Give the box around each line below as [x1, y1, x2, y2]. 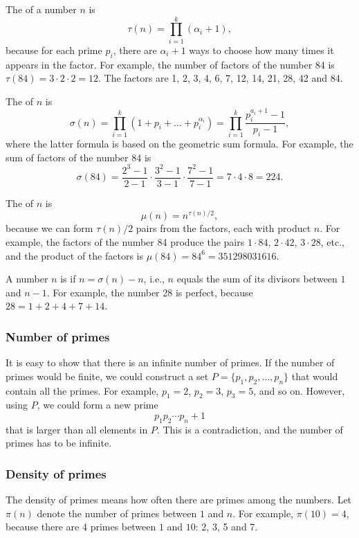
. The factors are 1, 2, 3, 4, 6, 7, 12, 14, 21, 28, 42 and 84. [98, 71, 343, 85]
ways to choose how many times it [189, 42, 334, 57]
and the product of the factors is [6, 248, 143, 262]
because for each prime [6, 42, 102, 57]
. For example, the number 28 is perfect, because [46, 285, 253, 299]
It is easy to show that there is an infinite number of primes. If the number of [6, 355, 335, 370]
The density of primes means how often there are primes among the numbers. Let [6, 492, 352, 507]
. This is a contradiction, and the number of [156, 422, 343, 436]
